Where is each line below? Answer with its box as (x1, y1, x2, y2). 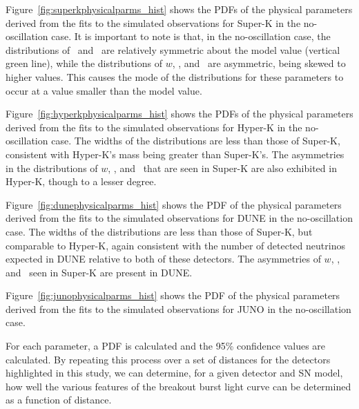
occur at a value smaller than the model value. (6, 83, 202, 97)
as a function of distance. (6, 392, 112, 407)
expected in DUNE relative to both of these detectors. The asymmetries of (6, 251, 321, 266)
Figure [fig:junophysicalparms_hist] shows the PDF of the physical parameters (6, 288, 340, 303)
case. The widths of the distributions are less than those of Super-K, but (6, 224, 313, 238)
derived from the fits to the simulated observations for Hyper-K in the (6, 120, 302, 134)
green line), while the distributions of (6, 56, 162, 70)
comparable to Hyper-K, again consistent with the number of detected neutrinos (6, 238, 345, 252)
